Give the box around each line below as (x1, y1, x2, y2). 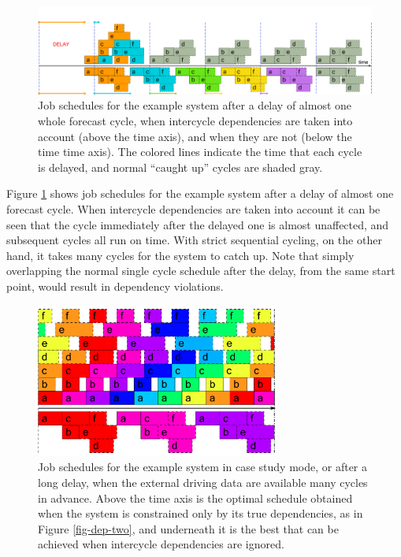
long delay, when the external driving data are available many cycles (38, 474, 368, 491)
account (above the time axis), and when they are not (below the (38, 128, 352, 144)
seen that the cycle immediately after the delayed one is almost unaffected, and (6, 216, 389, 232)
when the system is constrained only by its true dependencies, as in (38, 505, 363, 522)
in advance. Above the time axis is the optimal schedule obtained (38, 489, 353, 506)
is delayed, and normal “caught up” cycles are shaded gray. (38, 158, 323, 175)
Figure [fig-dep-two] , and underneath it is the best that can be (38, 520, 339, 537)
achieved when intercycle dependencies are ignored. (38, 536, 284, 552)
